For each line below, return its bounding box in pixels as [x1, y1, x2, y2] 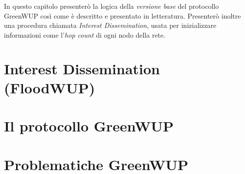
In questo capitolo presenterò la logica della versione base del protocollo [4, 1, 219, 11]
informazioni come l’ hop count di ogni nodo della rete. [4, 29, 166, 40]
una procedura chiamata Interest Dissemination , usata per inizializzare [4, 20, 217, 30]
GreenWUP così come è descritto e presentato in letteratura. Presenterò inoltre [4, 10, 241, 21]
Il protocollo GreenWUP [4, 116, 174, 136]
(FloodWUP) [4, 77, 95, 97]
